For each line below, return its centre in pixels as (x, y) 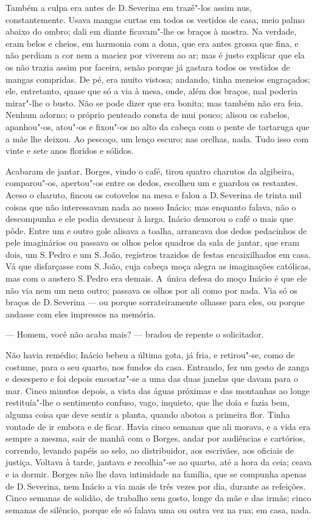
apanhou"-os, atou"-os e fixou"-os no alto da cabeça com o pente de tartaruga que (158, 126)
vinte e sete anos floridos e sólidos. (70, 151)
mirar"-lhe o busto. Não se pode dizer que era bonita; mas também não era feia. (155, 102)
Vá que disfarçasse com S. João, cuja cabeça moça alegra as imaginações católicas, (158, 266)
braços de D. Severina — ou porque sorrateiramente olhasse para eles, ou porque (155, 302)
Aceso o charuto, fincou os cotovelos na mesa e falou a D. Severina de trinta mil (154, 194)
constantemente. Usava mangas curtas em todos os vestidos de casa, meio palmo (155, 19)
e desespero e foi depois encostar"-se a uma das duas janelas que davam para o (152, 379)
